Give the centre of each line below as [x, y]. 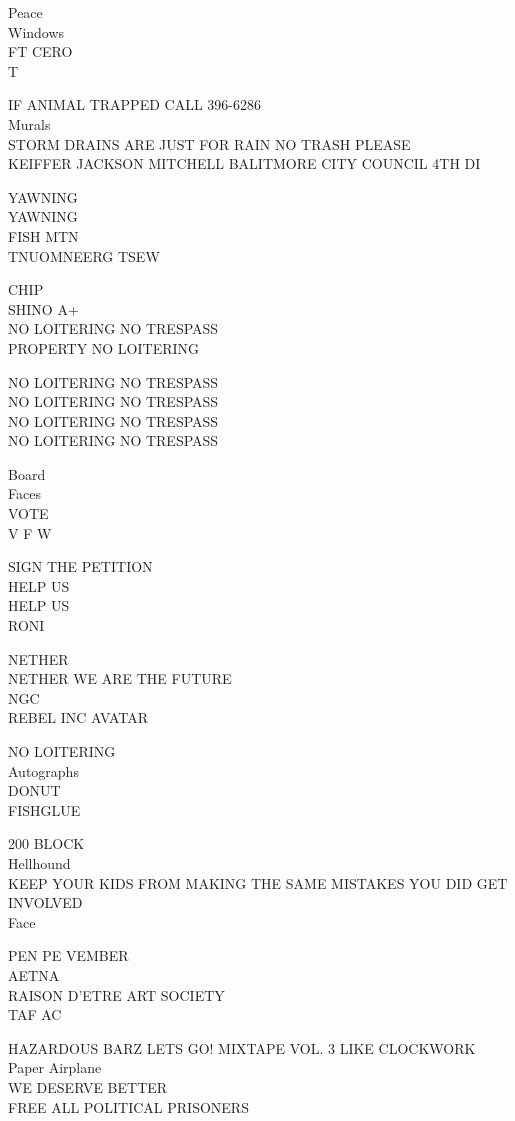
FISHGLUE [44, 809]
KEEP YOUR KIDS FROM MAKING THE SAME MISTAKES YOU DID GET [258, 882]
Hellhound [39, 862]
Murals [29, 123]
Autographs [43, 770]
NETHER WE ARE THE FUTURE [120, 678]
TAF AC [35, 1014]
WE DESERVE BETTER [88, 1086]
